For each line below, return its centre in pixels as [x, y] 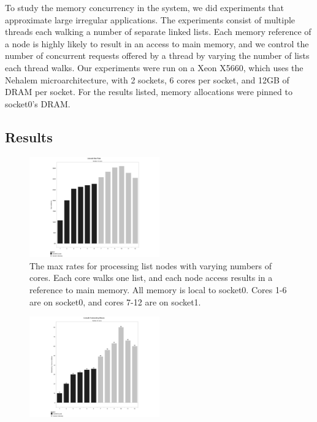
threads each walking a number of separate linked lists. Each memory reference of [158, 32]
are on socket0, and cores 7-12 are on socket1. [115, 301]
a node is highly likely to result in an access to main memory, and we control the [157, 43]
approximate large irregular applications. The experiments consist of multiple [150, 19]
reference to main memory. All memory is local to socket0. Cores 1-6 [158, 290]
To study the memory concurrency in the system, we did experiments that [145, 7]
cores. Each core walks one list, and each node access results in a [151, 278]
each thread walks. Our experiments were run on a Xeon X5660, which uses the [154, 67]
